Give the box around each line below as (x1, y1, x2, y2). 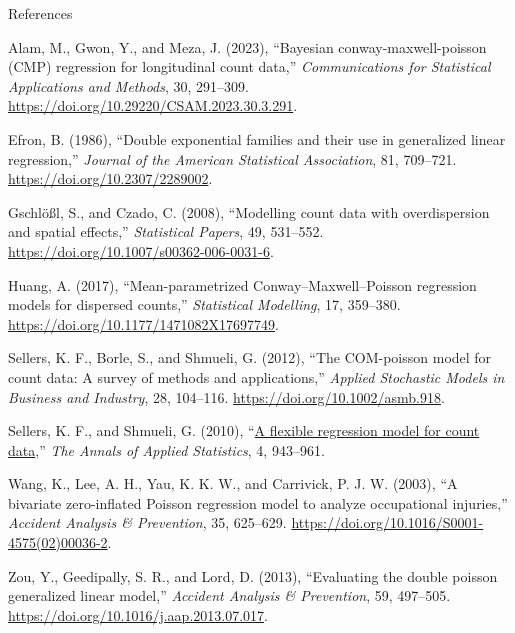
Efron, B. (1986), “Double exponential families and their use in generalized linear (8, 128, 506, 149)
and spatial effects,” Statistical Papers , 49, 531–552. (8, 221, 324, 242)
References (8, 3, 73, 23)
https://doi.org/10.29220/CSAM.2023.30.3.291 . (8, 95, 298, 116)
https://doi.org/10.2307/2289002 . (8, 168, 213, 189)
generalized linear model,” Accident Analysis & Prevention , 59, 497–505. (8, 585, 451, 606)
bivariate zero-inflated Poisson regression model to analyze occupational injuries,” (8, 492, 508, 513)
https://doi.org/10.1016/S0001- (291, 512, 484, 533)
